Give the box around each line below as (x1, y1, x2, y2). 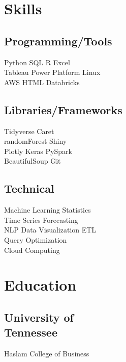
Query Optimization (4, 234, 67, 245)
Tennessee (4, 324, 57, 340)
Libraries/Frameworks (4, 101, 122, 117)
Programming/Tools (4, 33, 112, 48)
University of (4, 309, 74, 325)
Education (4, 274, 77, 295)
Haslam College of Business (4, 348, 89, 359)
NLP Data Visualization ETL (4, 224, 97, 235)
